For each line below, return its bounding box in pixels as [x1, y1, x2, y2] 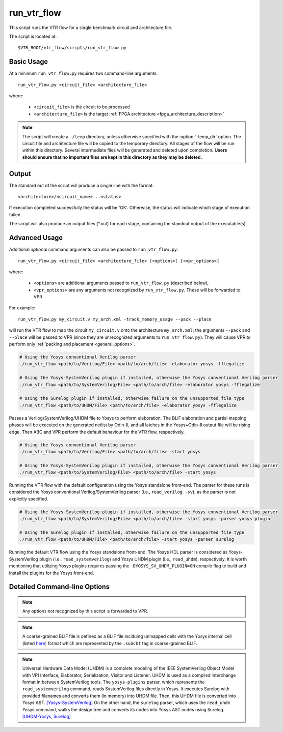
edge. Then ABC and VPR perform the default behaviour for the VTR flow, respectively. [9, 429, 185, 435]
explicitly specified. [9, 496, 49, 501]
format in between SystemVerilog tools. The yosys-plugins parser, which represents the [22, 679, 205, 685]
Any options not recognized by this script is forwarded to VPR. [22, 608, 148, 614]
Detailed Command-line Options [9, 583, 110, 591]
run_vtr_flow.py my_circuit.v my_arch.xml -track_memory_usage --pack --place [18, 316, 212, 322]
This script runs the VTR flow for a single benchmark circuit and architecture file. [9, 25, 173, 30]
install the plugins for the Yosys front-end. [9, 570, 94, 576]
